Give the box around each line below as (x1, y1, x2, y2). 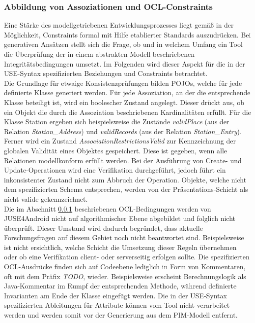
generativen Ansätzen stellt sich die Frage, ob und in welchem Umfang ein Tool (4, 39, 243, 49)
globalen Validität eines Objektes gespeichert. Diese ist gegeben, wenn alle (4, 145, 227, 155)
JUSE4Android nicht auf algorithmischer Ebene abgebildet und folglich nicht (4, 213, 236, 223)
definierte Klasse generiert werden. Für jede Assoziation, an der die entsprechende (4, 87, 251, 98)
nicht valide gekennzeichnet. (4, 193, 88, 204)
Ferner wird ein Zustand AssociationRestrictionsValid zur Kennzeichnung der (4, 136, 236, 146)
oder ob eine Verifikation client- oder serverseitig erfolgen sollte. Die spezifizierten (4, 251, 250, 262)
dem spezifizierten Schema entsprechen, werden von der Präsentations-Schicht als (4, 184, 248, 194)
